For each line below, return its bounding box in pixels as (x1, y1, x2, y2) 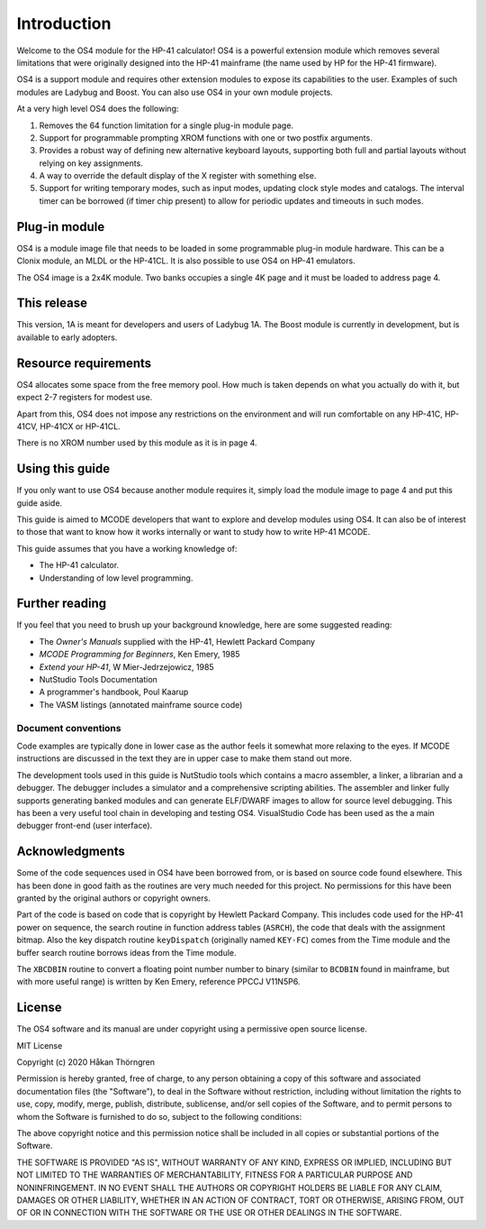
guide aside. (16, 497, 63, 509)
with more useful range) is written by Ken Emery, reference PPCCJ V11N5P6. (16, 977, 301, 987)
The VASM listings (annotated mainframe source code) (39, 699, 243, 710)
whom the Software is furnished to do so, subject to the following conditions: (16, 1111, 302, 1122)
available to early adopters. (16, 332, 118, 343)
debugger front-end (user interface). (16, 821, 153, 831)
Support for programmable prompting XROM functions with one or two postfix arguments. (39, 132, 373, 143)
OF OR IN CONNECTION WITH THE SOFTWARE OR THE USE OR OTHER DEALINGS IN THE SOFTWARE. (16, 1207, 402, 1218)
